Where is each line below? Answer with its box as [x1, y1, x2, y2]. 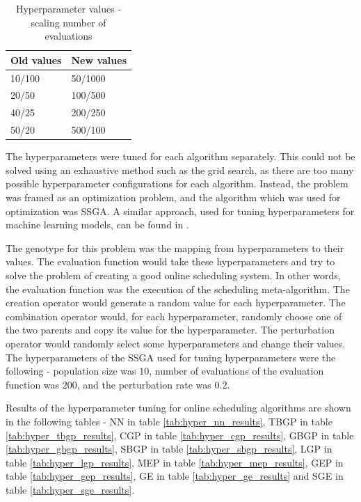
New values [71, 52, 127, 67]
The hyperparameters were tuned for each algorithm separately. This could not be [6, 149, 355, 164]
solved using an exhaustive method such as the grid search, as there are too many [6, 162, 354, 177]
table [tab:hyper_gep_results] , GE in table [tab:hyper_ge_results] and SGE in [6, 469, 344, 483]
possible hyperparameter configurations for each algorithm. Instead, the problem [6, 176, 348, 191]
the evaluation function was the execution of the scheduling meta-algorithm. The [6, 281, 350, 296]
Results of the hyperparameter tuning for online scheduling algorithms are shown [6, 400, 351, 415]
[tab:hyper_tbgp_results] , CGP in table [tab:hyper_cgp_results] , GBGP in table [6, 428, 354, 442]
